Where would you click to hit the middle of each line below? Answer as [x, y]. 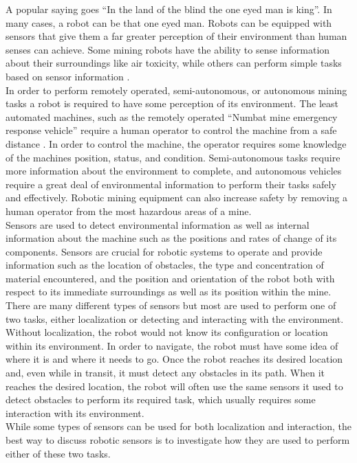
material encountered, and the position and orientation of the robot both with [170, 278]
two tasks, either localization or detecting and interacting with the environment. [175, 318]
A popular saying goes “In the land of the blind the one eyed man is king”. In [169, 9]
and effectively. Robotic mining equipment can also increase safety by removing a [177, 197]
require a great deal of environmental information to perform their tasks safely [171, 184]
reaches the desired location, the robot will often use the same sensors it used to [174, 386]
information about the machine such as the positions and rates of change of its [171, 238]
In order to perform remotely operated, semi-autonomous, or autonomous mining [176, 90]
